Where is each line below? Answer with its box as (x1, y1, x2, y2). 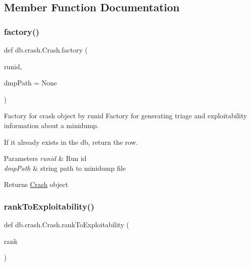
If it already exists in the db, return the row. (4, 136, 138, 147)
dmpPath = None (4, 78, 57, 88)
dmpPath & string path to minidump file (4, 162, 126, 173)
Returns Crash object (4, 179, 68, 189)
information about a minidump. (4, 120, 99, 130)
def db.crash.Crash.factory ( (4, 45, 88, 54)
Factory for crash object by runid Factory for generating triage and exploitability (4, 110, 247, 121)
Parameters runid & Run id (4, 153, 87, 163)
